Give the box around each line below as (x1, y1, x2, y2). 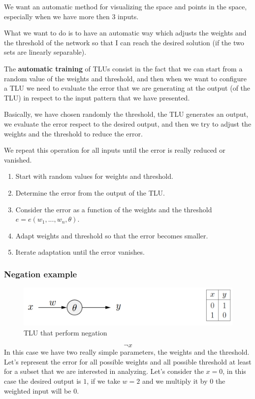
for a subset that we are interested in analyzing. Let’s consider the (4, 366, 204, 376)
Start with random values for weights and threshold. (15, 171, 173, 181)
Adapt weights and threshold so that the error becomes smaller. (15, 230, 208, 240)
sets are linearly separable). (4, 47, 87, 57)
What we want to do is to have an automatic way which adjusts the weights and (4, 28, 247, 38)
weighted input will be (4, 385, 71, 396)
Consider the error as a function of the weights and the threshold (15, 204, 212, 214)
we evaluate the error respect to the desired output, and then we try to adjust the (4, 118, 252, 129)
